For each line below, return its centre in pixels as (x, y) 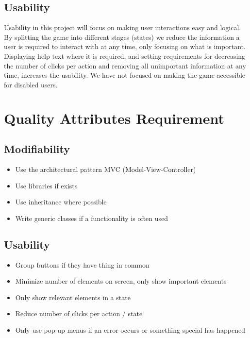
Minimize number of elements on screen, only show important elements (121, 281)
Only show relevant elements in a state (73, 297)
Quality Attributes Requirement (114, 118)
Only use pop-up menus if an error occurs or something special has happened (130, 330)
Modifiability (37, 149)
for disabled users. (31, 84)
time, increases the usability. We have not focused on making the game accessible (125, 75)
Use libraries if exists (46, 185)
